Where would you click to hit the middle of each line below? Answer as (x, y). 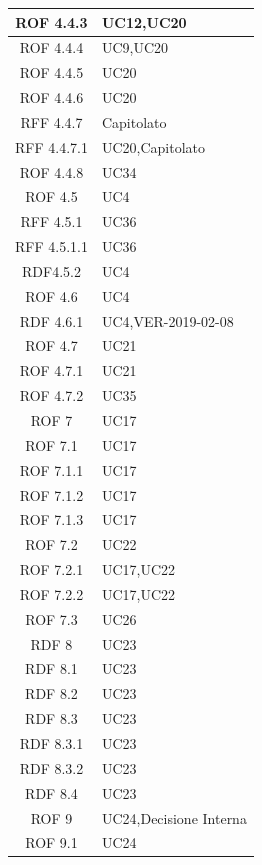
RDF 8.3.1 (51, 742)
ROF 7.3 (51, 618)
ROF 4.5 (51, 196)
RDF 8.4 (51, 792)
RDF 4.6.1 (51, 320)
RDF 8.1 (51, 668)
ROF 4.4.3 (51, 21)
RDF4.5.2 (51, 270)
